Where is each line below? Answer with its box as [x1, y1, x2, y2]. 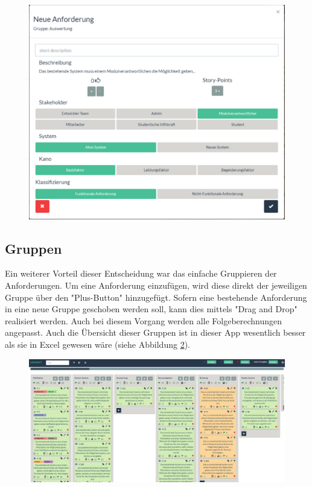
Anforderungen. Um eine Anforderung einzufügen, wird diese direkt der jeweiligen [5, 279, 307, 292]
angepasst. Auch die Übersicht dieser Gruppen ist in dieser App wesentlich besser [5, 326, 306, 339]
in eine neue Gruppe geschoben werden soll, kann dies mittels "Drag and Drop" [5, 303, 298, 315]
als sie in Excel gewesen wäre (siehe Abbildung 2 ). [5, 338, 190, 351]
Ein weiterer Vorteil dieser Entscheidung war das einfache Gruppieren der [5, 267, 277, 280]
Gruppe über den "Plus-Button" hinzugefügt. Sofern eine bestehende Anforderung [5, 291, 307, 303]
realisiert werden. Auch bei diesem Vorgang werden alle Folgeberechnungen [5, 314, 282, 327]
